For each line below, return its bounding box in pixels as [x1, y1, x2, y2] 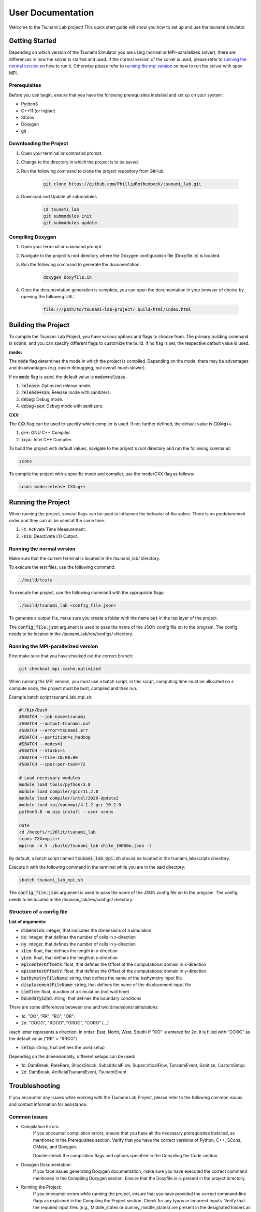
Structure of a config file [9, 909, 68, 915]
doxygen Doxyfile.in [43, 274, 92, 280]
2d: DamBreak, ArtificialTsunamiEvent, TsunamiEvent [21, 1069, 127, 1075]
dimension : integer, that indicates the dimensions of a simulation [21, 927, 152, 933]
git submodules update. [43, 220, 100, 225]
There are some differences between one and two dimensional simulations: [9, 1004, 159, 1010]
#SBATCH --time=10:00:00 [19, 754, 78, 760]
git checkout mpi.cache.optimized [19, 666, 101, 671]
